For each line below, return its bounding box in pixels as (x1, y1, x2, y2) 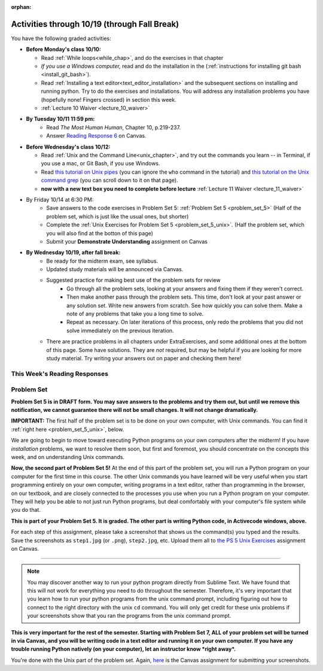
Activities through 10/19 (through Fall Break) (11, 19, 179, 29)
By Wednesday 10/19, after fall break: (26, 249, 121, 256)
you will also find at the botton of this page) (46, 229, 154, 236)
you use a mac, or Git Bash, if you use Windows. (41, 160, 161, 167)
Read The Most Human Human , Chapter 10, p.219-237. (46, 123, 181, 131)
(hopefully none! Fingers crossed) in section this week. (41, 96, 176, 103)
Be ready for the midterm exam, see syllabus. (46, 257, 159, 265)
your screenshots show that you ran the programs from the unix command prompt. (27, 612, 231, 620)
